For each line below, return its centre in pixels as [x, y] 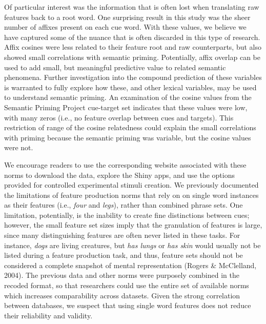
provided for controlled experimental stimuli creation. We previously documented [131, 185]
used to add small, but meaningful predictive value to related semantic [115, 67]
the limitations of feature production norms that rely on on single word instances [131, 195]
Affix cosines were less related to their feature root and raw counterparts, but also [133, 47]
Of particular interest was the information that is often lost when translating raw [132, 7]
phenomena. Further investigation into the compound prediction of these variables [133, 77]
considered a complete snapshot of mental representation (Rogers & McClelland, [130, 265]
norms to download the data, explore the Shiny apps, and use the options [119, 175]
